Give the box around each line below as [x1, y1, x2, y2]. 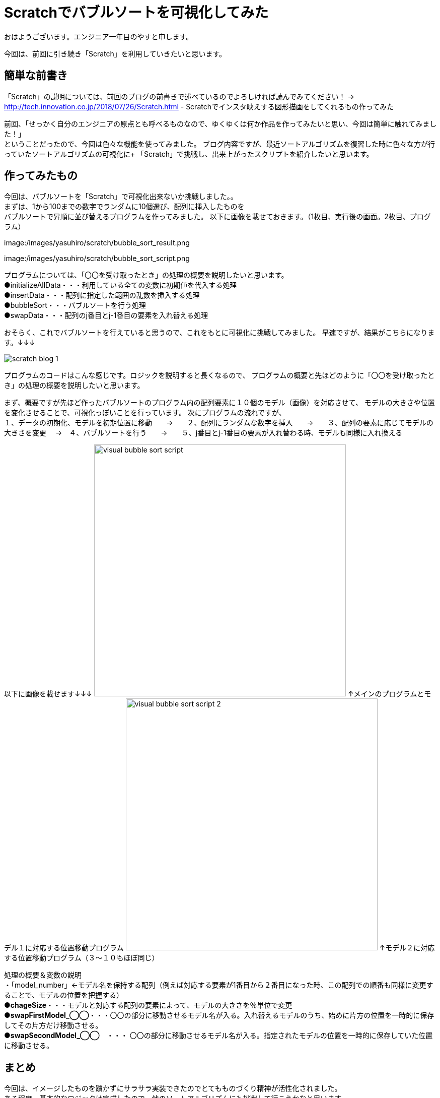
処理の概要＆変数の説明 [4, 971, 82, 980]
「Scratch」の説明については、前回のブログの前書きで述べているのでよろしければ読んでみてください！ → [4, 92, 354, 101]
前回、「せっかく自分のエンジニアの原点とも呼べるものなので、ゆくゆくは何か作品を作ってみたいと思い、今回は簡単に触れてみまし [4, 119, 437, 128]
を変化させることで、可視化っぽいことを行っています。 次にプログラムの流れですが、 [4, 408, 286, 417]
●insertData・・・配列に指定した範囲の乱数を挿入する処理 [4, 291, 200, 300]
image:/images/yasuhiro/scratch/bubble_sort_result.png [4, 238, 190, 247]
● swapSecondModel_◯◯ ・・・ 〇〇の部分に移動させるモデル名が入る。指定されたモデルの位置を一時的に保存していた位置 [4, 1031, 433, 1040]
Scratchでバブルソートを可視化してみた [4, 4, 269, 21]
